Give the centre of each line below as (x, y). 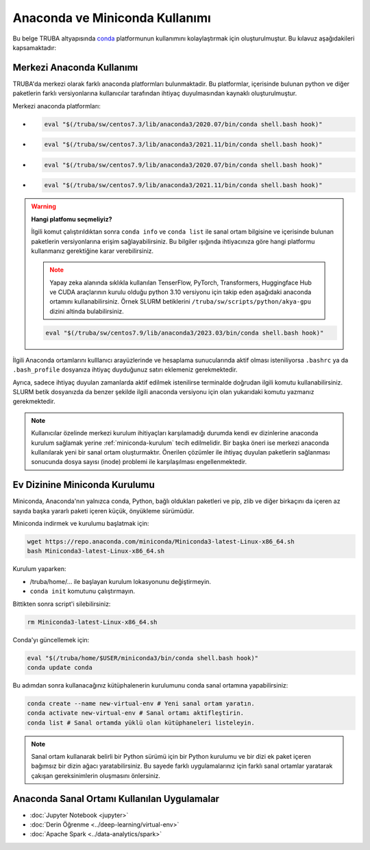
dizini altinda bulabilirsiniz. (87, 311)
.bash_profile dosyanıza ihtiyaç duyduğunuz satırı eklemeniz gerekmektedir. (125, 369)
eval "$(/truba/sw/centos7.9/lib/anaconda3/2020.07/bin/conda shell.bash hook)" (183, 165)
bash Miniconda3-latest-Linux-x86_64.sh (96, 551)
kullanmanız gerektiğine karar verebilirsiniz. (92, 251)
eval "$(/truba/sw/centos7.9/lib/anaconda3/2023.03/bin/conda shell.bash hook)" (185, 333)
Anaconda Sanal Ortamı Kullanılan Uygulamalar (116, 799)
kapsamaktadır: (34, 47)
